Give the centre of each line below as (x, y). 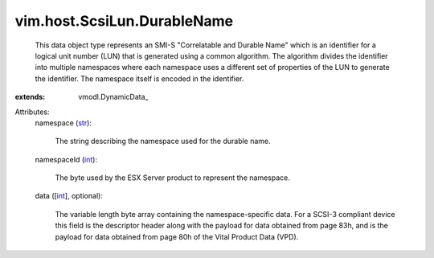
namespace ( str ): (63, 123)
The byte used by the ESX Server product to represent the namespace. (173, 178)
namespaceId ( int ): (66, 159)
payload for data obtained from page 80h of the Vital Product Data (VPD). (177, 236)
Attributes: (32, 112)
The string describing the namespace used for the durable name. (163, 141)
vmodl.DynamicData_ (113, 97)
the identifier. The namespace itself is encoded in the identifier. (139, 78)
